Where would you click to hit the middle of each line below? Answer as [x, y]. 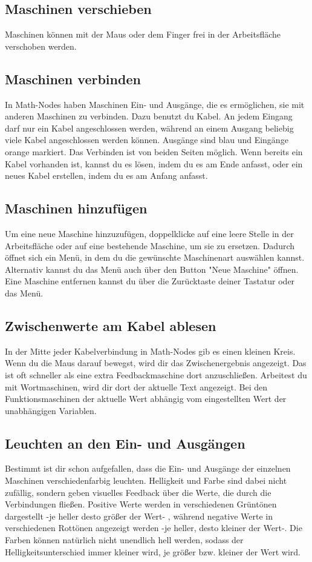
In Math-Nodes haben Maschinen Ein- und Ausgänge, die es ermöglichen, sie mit [155, 104]
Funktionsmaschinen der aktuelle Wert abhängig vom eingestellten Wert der [146, 399]
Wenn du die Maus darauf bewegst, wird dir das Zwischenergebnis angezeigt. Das [156, 363]
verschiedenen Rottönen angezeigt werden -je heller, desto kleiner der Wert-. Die [154, 528]
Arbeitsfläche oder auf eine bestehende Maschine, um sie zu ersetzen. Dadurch [150, 245]
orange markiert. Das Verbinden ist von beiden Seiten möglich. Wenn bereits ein [154, 151]
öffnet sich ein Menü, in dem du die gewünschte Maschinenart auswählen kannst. [155, 257]
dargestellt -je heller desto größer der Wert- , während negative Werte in [139, 516]
